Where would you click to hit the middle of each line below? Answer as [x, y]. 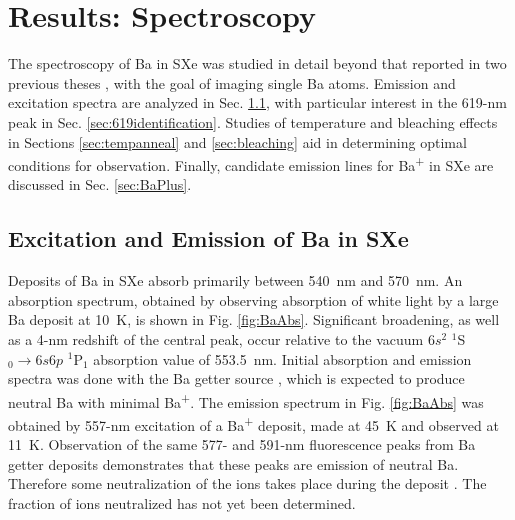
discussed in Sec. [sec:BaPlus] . [100, 184]
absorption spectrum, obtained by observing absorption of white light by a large [253, 299]
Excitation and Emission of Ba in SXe [208, 238]
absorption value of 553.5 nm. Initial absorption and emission [282, 358]
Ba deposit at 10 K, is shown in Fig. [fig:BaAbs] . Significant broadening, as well [254, 319]
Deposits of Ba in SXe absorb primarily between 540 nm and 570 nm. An [235, 280]
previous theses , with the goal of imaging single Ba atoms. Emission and [232, 82]
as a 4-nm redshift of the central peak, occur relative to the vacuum [216, 338]
